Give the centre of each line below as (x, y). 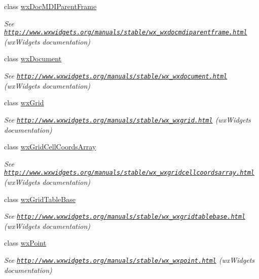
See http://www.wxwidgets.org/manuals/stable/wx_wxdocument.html (116, 76)
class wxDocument (33, 58)
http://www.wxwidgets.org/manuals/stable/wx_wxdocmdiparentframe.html (126, 33)
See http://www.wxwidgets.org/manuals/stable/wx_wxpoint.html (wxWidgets (129, 260)
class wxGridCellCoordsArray (50, 147)
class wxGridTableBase (40, 199)
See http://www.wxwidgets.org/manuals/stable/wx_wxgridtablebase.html (125, 216)
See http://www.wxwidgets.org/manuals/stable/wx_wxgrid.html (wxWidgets (127, 119)
